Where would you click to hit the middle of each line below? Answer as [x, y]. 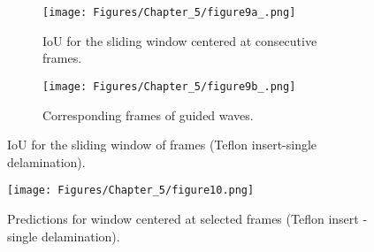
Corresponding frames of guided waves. [148, 115]
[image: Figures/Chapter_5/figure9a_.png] [169, 12]
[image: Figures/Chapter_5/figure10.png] [131, 191]
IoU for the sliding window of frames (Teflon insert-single [162, 145]
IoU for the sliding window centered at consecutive [180, 40]
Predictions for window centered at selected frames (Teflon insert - [187, 218]
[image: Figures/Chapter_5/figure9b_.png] [169, 86]
